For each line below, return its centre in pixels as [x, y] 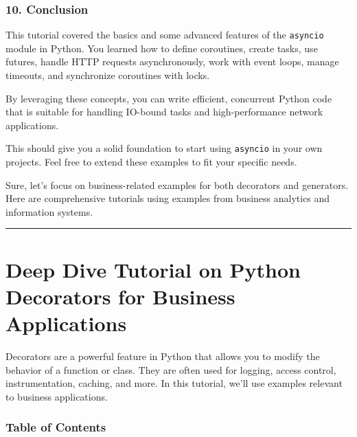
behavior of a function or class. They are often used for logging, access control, [171, 369]
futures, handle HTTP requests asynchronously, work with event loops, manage [172, 61]
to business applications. [57, 396]
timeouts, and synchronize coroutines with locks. [108, 75]
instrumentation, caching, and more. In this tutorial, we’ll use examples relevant [174, 383]
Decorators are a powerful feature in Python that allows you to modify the [163, 356]
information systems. [49, 211]
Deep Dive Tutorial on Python [153, 269]
